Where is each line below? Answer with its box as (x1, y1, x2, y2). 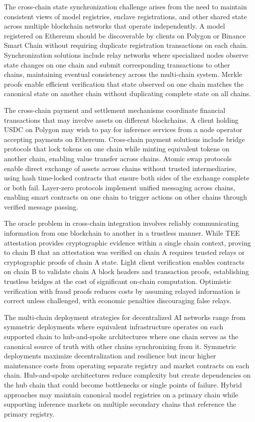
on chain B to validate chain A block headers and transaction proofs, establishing (4, 266, 249, 277)
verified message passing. (4, 201, 79, 211)
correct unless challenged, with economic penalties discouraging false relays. (4, 295, 231, 306)
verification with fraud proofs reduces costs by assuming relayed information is (4, 285, 241, 296)
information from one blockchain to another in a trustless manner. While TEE (4, 228, 240, 238)
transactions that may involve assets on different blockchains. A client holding (4, 114, 239, 125)
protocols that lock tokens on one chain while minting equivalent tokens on (4, 143, 229, 154)
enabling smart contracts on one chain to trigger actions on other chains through (4, 192, 247, 202)
